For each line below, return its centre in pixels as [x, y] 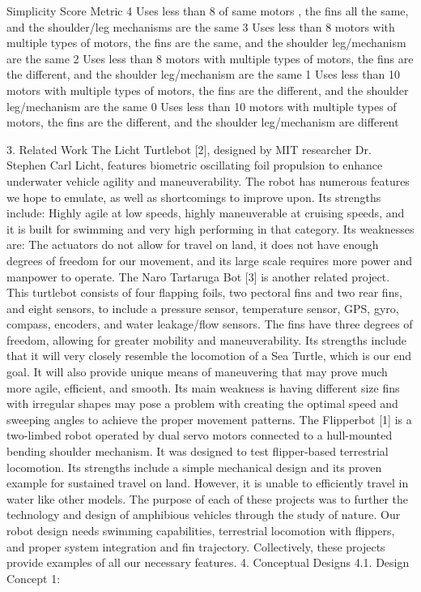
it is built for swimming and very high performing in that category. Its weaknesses [210, 228]
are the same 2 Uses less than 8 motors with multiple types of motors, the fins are [210, 58]
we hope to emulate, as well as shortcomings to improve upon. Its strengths [194, 197]
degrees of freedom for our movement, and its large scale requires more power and [210, 260]
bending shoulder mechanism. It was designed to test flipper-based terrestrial [198, 451]
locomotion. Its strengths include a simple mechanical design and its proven [194, 467]
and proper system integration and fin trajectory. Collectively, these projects [196, 546]
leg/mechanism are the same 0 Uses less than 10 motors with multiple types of [202, 106]
